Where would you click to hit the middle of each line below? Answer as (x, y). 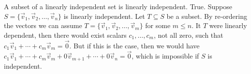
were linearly (228, 25)
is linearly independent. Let (104, 16)
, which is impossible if (165, 56)
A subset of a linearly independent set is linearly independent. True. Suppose (118, 6)
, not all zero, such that (188, 35)
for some (158, 25)
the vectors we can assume (43, 25)
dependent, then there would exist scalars (65, 35)
